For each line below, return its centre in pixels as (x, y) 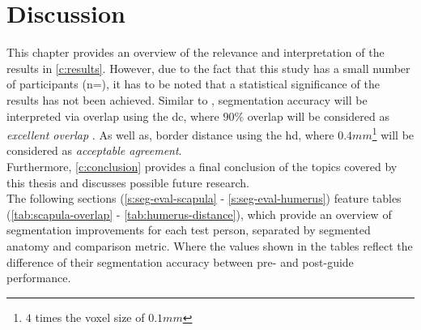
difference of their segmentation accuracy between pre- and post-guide (180, 261)
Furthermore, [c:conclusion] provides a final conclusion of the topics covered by (202, 166)
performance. (39, 278)
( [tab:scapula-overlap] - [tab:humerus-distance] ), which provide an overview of (199, 214)
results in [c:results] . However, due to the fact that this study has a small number (208, 68)
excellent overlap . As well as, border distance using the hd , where (170, 134)
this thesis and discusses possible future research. (128, 182)
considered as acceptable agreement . (94, 150)
